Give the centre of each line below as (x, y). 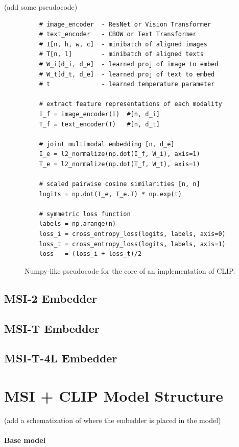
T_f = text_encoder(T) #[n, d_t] (99, 124)
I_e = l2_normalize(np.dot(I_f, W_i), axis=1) (119, 154)
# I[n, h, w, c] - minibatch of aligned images (123, 44)
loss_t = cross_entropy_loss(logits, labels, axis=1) (132, 244)
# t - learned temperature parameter (127, 84)
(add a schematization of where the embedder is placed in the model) (113, 420)
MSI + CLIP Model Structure (114, 395)
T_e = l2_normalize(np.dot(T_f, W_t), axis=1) (119, 164)
